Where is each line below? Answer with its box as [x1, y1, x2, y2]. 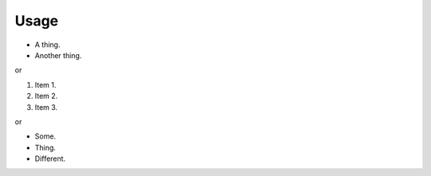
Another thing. [34, 50, 82, 60]
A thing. [34, 40, 61, 49]
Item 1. [34, 80, 57, 89]
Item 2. [34, 92, 58, 101]
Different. [34, 154, 66, 163]
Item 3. [34, 102, 58, 111]
